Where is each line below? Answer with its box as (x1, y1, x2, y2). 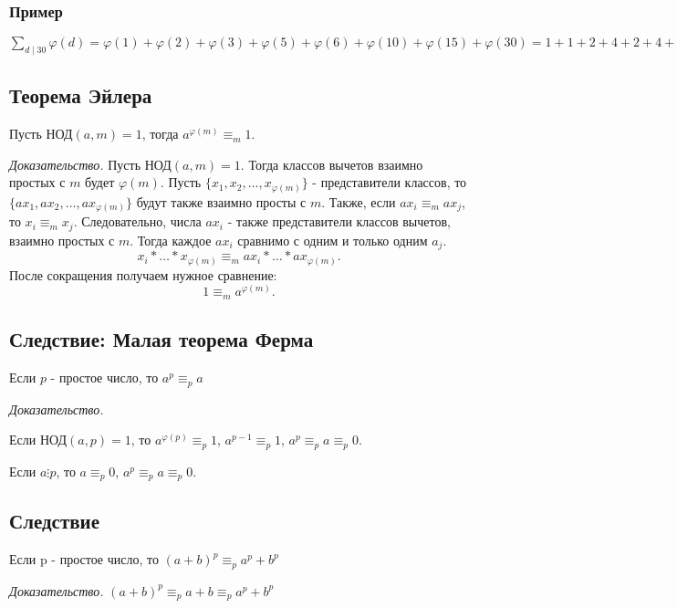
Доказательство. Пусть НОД (9, 154, 172, 173)
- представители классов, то (312, 173, 467, 192)
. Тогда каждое (130, 230, 212, 249)
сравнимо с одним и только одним (237, 230, 428, 249)
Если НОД (9, 430, 67, 449)
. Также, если (321, 192, 396, 211)
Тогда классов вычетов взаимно (248, 154, 423, 173)
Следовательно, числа (81, 212, 202, 231)
